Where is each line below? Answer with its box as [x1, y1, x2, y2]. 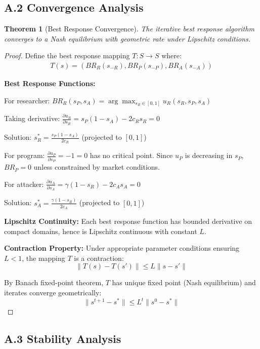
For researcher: [4, 95, 50, 105]
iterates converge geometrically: [4, 287, 102, 297]
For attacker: [4, 178, 44, 189]
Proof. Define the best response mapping [4, 50, 130, 61]
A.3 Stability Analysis [4, 331, 121, 346]
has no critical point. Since [90, 150, 173, 161]
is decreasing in [185, 150, 233, 161]
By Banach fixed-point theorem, [4, 277, 104, 288]
